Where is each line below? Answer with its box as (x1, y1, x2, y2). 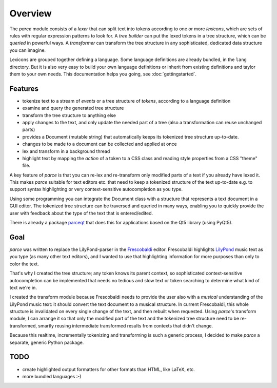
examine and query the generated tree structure (22, 105, 124, 111)
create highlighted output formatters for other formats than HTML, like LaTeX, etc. (22, 366, 195, 372)
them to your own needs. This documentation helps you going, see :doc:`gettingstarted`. (9, 71, 197, 77)
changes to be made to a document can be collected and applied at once (22, 141, 177, 147)
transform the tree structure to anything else (22, 112, 116, 118)
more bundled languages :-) (22, 373, 82, 379)
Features (9, 84, 38, 93)
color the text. (9, 261, 39, 267)
